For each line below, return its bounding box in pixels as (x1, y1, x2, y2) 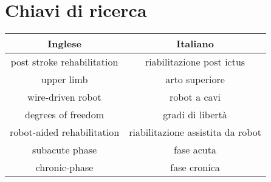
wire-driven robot (27, 90, 101, 104)
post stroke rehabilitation (10, 55, 118, 69)
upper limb (41, 72, 88, 87)
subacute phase (32, 143, 97, 157)
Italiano (176, 36, 214, 51)
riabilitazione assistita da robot (129, 125, 261, 140)
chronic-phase (35, 160, 94, 175)
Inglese (47, 36, 81, 51)
